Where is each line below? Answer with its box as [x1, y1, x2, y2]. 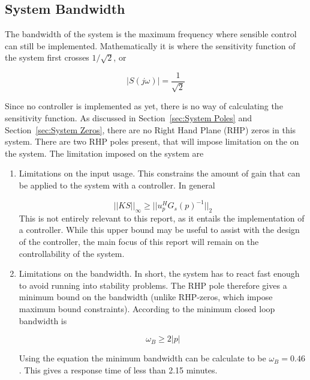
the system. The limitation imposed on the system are [5, 146, 204, 159]
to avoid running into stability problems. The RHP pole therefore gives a [19, 279, 287, 291]
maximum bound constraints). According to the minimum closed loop [19, 303, 275, 315]
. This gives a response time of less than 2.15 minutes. [19, 363, 218, 376]
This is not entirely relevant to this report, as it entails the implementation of [19, 211, 305, 224]
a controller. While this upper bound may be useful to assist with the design [19, 223, 300, 236]
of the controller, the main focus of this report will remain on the [19, 235, 259, 248]
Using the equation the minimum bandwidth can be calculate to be [19, 352, 266, 364]
